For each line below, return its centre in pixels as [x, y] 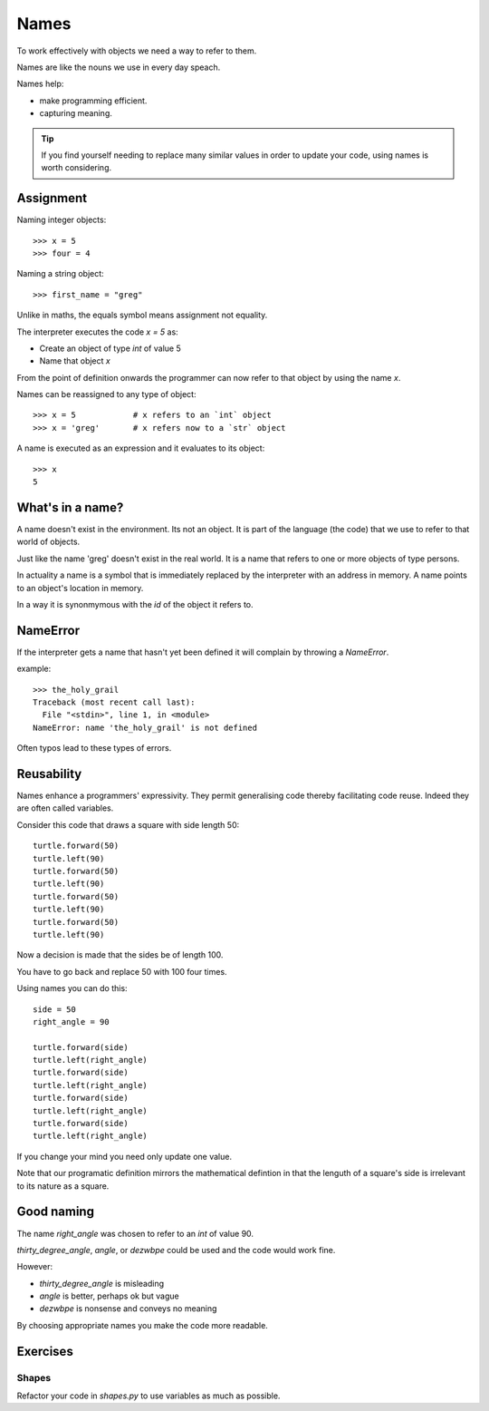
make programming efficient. [93, 101]
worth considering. [77, 168]
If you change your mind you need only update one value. [125, 1156]
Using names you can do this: [72, 988]
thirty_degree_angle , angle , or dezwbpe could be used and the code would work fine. [176, 1250]
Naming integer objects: [62, 220]
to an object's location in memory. [80, 588]
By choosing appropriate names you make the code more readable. [143, 1325]
